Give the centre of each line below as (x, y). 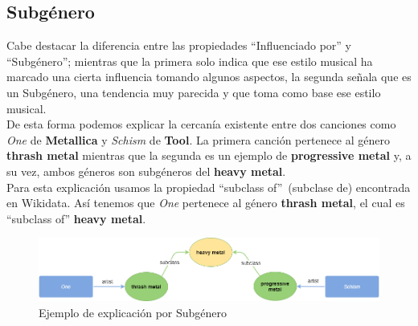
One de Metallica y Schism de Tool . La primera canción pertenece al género (198, 139)
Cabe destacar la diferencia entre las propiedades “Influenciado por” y (179, 45)
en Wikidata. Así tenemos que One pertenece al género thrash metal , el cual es (206, 203)
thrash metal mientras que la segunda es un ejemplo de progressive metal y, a (209, 155)
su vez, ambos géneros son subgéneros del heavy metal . (146, 171)
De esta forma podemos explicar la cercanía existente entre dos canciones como (201, 124)
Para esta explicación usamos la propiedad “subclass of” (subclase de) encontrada (209, 187)
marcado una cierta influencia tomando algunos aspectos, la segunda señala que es (209, 77)
